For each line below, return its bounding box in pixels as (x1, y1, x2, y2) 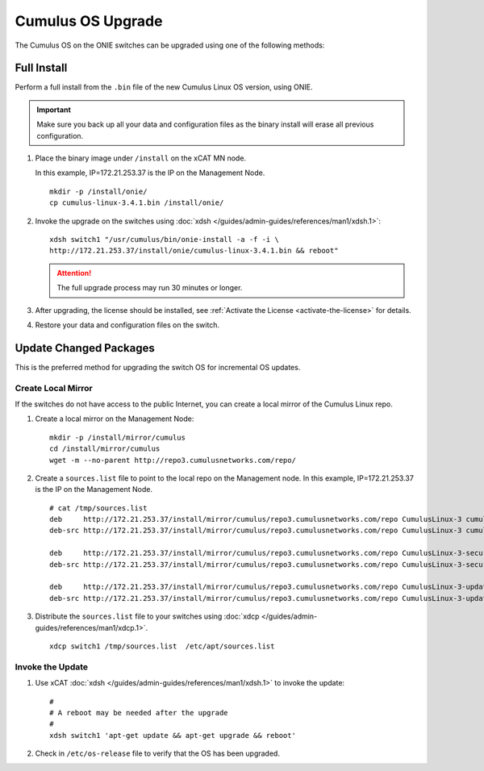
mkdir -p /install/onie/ (49, 186, 148, 196)
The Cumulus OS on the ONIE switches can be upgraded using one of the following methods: (15, 40, 325, 50)
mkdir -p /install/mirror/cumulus (49, 432, 186, 442)
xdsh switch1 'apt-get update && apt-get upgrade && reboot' (49, 731, 296, 740)
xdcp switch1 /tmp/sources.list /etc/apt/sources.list (49, 642, 275, 651)
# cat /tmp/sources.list (49, 503, 148, 512)
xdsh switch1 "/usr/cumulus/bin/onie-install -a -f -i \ (49, 235, 280, 244)
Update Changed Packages (15, 341, 155, 355)
